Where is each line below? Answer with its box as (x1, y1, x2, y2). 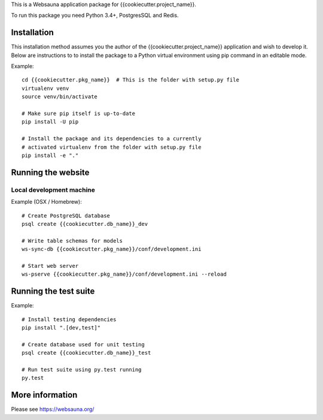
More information (11, 390, 78, 400)
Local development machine (11, 186, 95, 194)
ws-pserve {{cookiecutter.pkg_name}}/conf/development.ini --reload (22, 271, 227, 278)
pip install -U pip (22, 119, 79, 125)
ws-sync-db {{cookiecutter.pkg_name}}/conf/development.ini (22, 246, 202, 253)
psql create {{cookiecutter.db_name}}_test (22, 349, 151, 356)
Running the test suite (11, 286, 95, 297)
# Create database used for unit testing (22, 341, 145, 348)
